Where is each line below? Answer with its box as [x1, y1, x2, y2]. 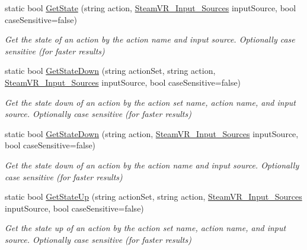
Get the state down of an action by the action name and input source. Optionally [5, 158, 299, 171]
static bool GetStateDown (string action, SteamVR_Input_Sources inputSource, [5, 127, 299, 139]
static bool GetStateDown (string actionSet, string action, [5, 64, 216, 77]
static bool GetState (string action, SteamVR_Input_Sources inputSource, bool [5, 2, 296, 14]
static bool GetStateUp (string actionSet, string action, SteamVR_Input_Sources [5, 190, 302, 203]
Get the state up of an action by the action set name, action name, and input [5, 222, 286, 234]
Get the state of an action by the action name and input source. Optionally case [5, 33, 295, 46]
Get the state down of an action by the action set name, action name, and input [5, 96, 296, 108]
